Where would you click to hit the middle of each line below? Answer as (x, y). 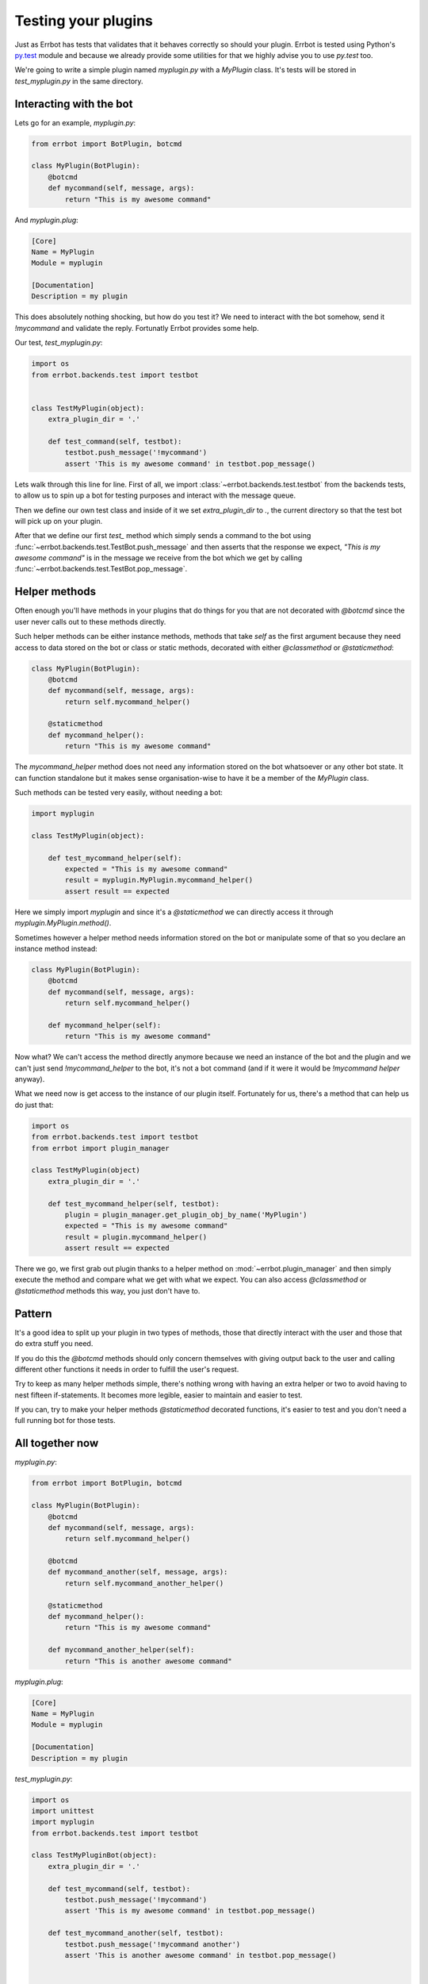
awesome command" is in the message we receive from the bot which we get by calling (159, 558)
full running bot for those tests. (65, 1421)
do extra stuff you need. (54, 1344)
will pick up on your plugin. (59, 521)
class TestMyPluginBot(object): (94, 1855)
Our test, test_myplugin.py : (59, 343)
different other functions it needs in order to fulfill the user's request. (127, 1369)
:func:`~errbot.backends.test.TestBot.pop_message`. (101, 569)
